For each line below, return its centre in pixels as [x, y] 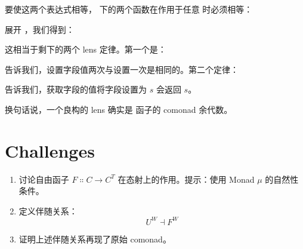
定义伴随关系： [48, 210]
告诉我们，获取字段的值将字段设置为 [76, 89]
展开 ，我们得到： [40, 29]
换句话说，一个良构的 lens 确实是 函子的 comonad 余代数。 [119, 109]
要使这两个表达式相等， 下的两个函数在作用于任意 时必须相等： [129, 9]
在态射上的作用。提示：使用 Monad [186, 179]
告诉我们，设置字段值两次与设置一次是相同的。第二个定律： [122, 69]
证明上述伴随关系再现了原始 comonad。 [95, 239]
